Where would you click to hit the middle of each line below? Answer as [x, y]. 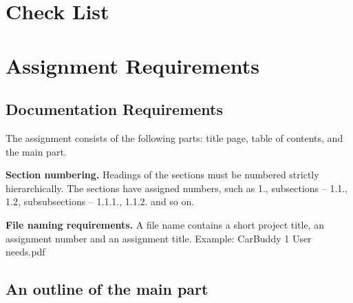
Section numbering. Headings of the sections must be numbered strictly [162, 175]
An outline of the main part [107, 289]
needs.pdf [25, 252]
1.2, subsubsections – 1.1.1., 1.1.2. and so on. [100, 201]
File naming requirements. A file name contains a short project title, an [165, 224]
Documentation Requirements [115, 109]
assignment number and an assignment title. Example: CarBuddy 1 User [159, 238]
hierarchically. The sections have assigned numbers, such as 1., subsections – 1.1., [177, 188]
